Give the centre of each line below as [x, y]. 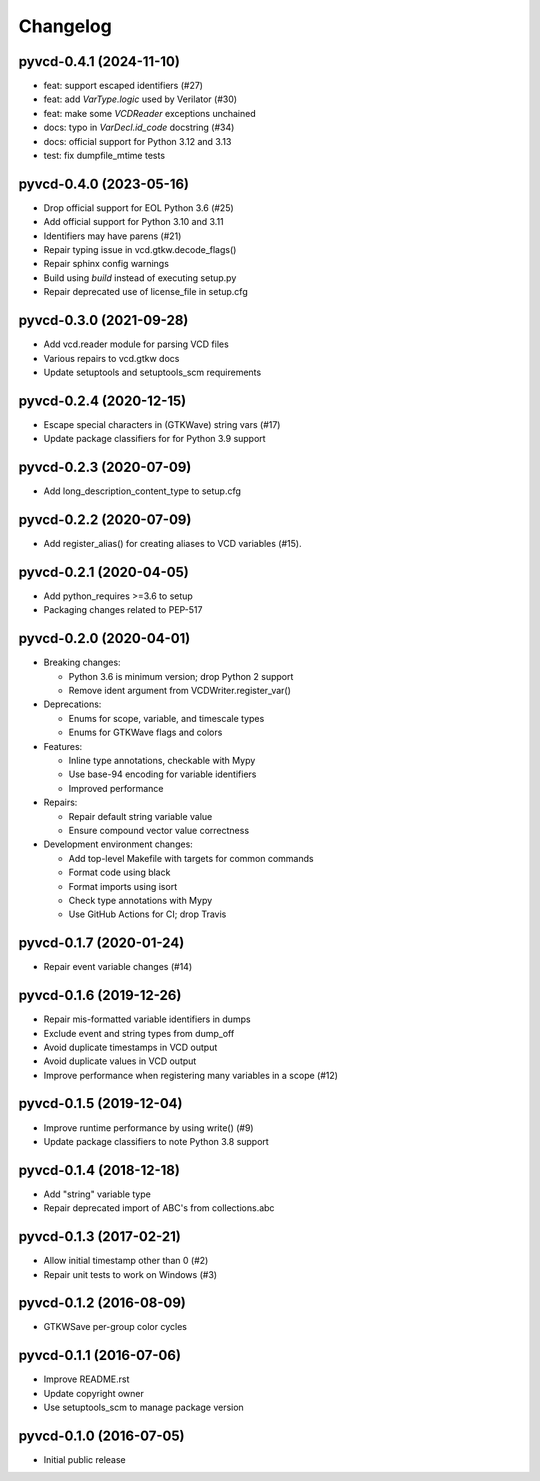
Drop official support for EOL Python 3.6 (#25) [138, 207]
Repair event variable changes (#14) [118, 967]
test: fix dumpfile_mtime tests [104, 156]
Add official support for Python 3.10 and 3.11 [133, 222]
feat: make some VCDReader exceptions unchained [150, 113]
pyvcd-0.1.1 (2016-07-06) [100, 1355]
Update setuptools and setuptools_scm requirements [152, 372]
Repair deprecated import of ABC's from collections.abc [159, 1208]
